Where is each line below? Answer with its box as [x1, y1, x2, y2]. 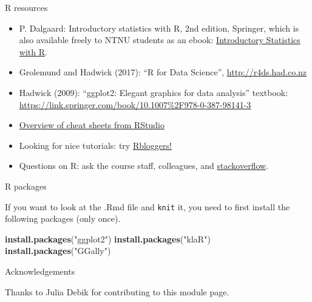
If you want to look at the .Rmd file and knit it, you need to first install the [5, 200, 290, 213]
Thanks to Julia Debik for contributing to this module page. [5, 285, 229, 298]
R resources [5, 1, 48, 13]
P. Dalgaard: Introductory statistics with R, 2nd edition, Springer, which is [19, 21, 299, 34]
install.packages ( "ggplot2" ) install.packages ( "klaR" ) [5, 232, 211, 245]
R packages [5, 179, 47, 192]
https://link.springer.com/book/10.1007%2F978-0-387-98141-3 [19, 98, 251, 111]
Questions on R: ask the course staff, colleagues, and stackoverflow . [19, 159, 269, 172]
